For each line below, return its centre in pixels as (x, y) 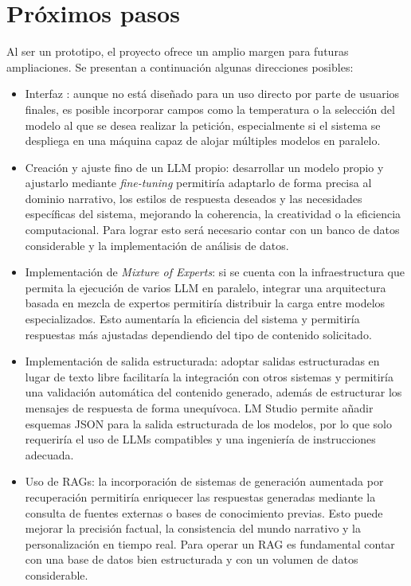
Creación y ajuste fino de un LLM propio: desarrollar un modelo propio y (204, 167)
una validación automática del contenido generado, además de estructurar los (213, 392)
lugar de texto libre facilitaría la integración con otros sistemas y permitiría (209, 376)
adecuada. (49, 454)
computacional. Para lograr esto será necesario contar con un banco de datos (212, 230)
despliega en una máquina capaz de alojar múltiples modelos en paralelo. (203, 141)
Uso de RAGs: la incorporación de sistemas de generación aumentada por (204, 481)
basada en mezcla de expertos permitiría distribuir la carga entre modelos (205, 303)
